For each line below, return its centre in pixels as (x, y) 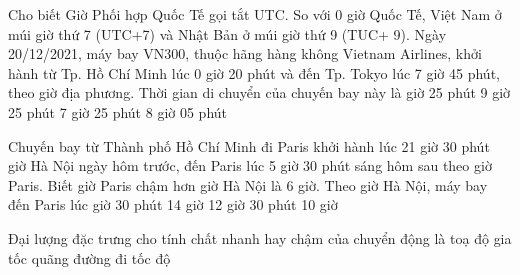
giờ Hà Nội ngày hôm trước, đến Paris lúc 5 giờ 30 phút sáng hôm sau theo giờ (250, 165)
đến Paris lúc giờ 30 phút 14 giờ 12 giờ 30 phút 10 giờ (173, 204)
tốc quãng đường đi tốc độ (89, 257)
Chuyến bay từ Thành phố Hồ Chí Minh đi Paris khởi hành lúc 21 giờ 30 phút (249, 145)
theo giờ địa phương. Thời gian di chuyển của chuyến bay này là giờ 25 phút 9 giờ (259, 92)
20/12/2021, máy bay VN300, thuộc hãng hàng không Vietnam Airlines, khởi (245, 53)
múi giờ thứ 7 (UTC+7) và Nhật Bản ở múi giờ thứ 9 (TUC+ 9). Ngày (227, 33)
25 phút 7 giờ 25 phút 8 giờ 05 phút (118, 111)
